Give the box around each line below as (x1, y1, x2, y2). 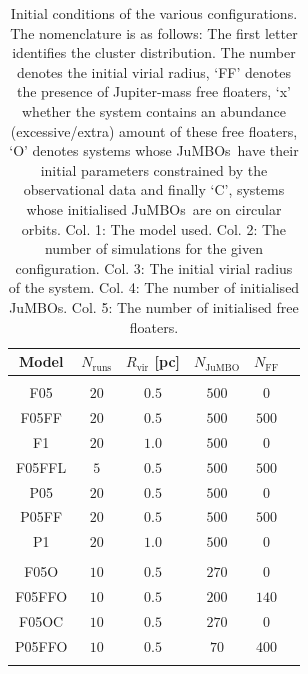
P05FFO (15, 635, 68, 656)
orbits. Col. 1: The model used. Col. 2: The (21, 218, 287, 239)
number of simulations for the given (44, 238, 263, 259)
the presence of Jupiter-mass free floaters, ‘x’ (16, 81, 291, 102)
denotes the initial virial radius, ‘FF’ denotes (16, 61, 292, 82)
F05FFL (16, 456, 67, 477)
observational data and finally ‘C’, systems (23, 179, 285, 200)
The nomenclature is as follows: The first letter (10, 22, 298, 43)
